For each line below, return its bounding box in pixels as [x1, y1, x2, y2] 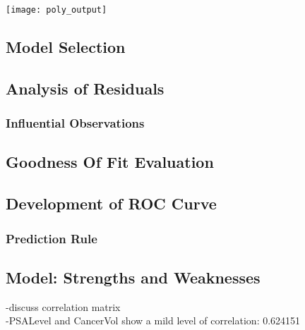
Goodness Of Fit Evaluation [6, 151, 214, 173]
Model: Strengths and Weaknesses [6, 266, 261, 288]
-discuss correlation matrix [6, 299, 121, 314]
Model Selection [6, 36, 126, 58]
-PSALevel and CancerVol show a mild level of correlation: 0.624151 [6, 313, 301, 328]
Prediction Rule [6, 229, 97, 247]
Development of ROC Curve [6, 192, 217, 214]
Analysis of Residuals [6, 77, 165, 99]
